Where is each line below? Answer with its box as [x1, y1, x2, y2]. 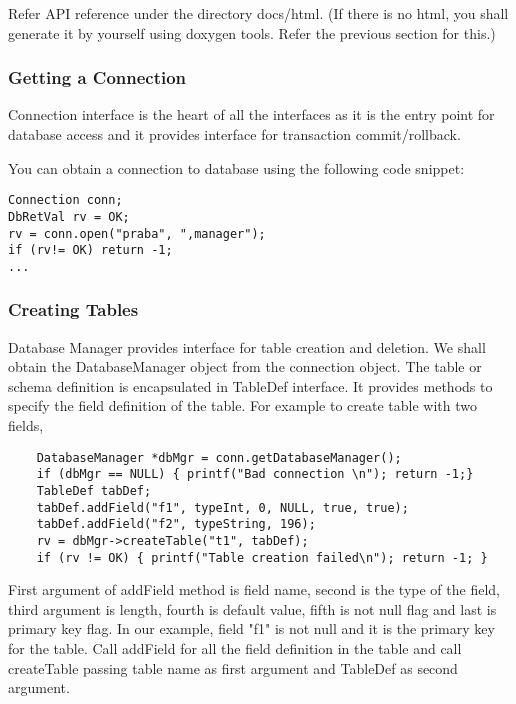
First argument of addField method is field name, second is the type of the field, [8, 579, 500, 600]
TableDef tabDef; [36, 483, 152, 498]
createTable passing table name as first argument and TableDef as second [8, 657, 458, 678]
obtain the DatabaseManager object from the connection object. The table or [8, 356, 482, 377]
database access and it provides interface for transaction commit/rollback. [8, 124, 461, 144]
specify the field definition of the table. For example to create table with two [8, 395, 477, 416]
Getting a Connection [8, 65, 187, 90]
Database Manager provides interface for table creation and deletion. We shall [8, 336, 486, 357]
